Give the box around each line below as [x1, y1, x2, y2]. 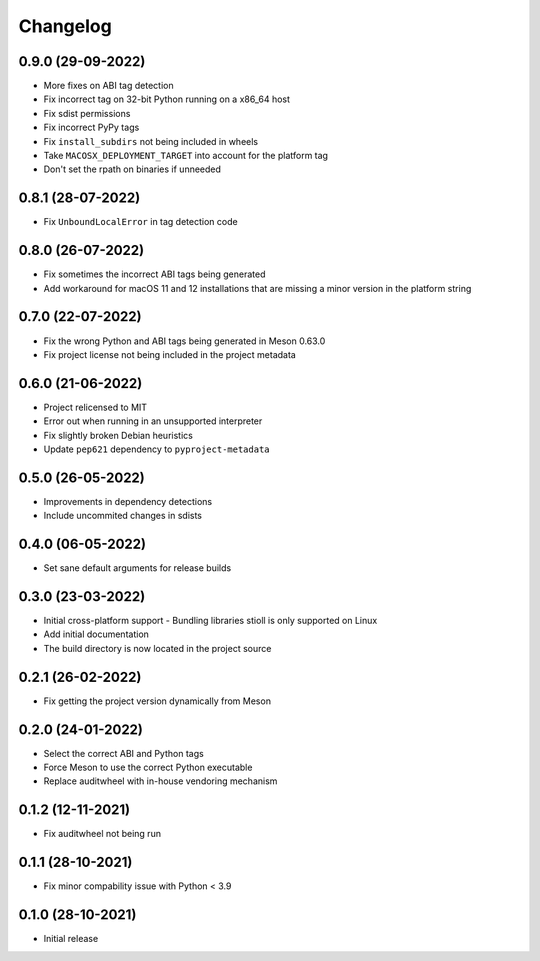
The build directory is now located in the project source [43, 642, 272, 654]
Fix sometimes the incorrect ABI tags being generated [43, 268, 266, 280]
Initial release [43, 933, 99, 945]
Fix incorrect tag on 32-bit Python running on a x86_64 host [43, 93, 290, 105]
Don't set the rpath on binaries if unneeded [43, 163, 222, 175]
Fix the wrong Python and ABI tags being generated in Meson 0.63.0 [43, 335, 326, 347]
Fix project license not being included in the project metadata [43, 348, 297, 360]
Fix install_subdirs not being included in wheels [43, 135, 259, 147]
